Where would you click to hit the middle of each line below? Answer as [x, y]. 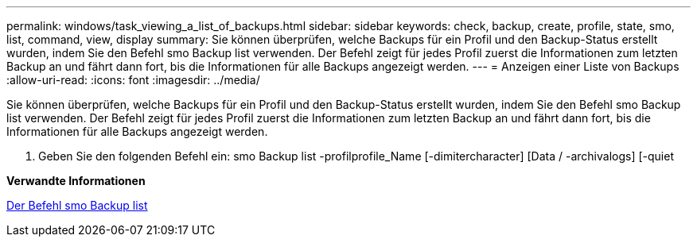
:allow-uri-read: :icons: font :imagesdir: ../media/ [133, 80]
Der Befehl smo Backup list [77, 205]
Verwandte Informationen [76, 181]
